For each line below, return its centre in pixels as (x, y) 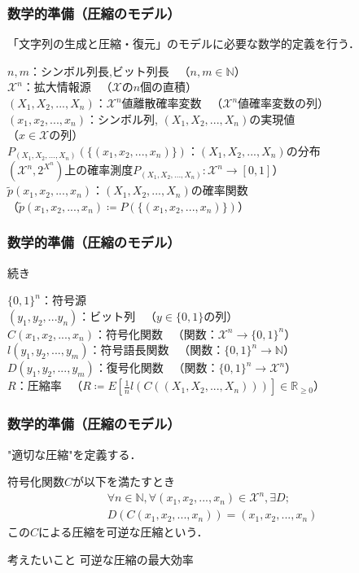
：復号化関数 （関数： (157, 367)
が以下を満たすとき (124, 481)
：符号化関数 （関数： (156, 333)
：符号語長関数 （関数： (157, 350)
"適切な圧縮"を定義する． (74, 454)
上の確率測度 (99, 170)
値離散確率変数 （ (172, 103)
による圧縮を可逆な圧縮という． (123, 532)
